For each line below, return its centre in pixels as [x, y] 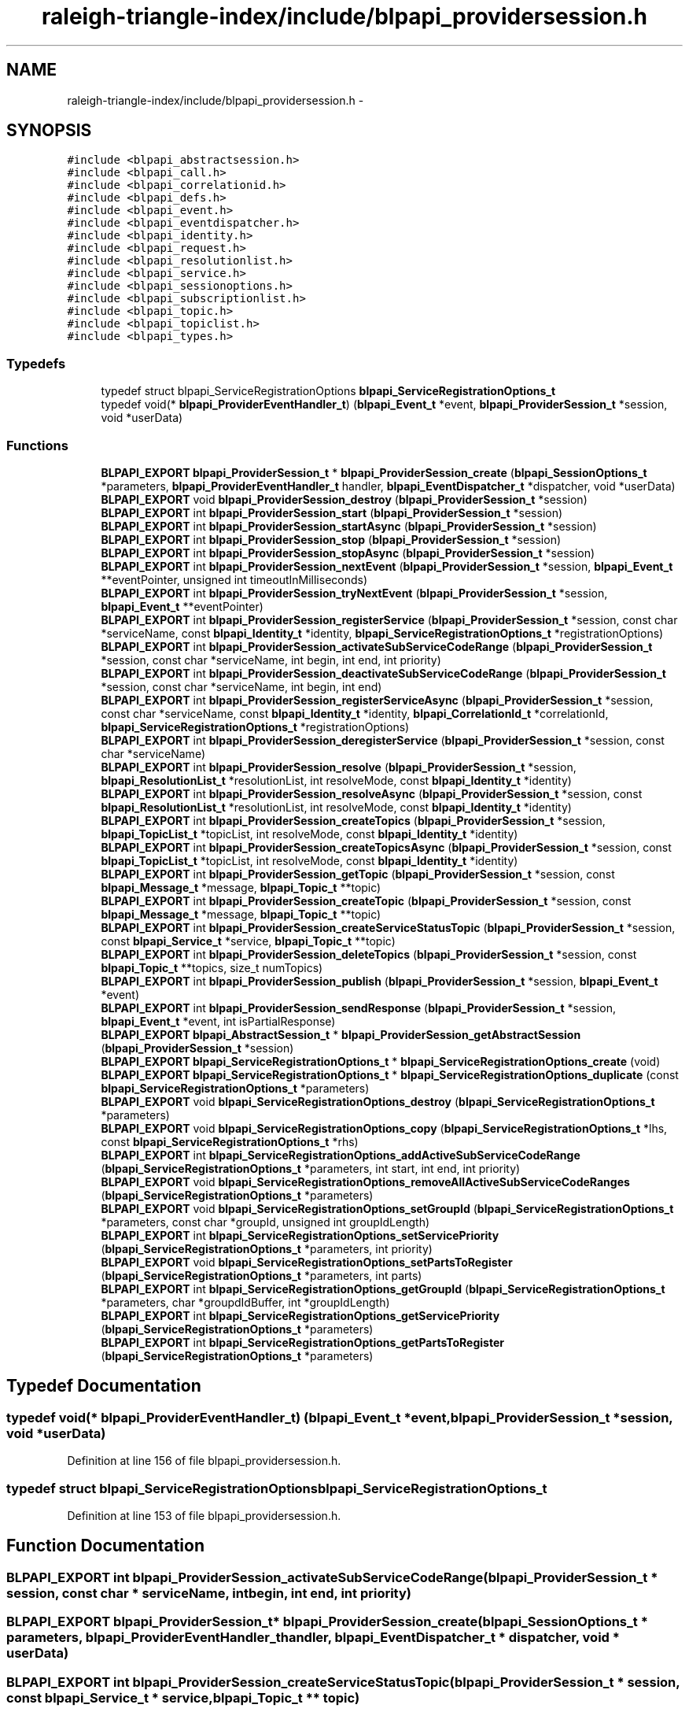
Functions [37, 445]
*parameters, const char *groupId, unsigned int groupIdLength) [265, 1222]
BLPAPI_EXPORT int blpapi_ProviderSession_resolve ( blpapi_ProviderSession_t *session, [339, 767]
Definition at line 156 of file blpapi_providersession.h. [204, 1461]
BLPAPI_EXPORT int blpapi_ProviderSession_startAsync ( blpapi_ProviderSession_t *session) [349, 526]
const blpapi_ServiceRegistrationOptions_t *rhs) [230, 1141]
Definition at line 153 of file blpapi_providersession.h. [204, 1515]
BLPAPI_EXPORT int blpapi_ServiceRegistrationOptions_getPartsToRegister [302, 1342]
